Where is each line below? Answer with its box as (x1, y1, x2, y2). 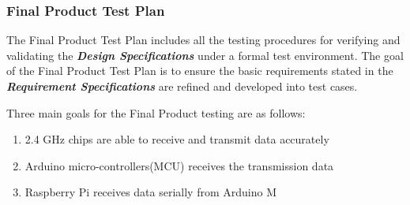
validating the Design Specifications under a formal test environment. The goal (6, 47, 404, 63)
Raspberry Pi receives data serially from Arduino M (24, 184, 277, 200)
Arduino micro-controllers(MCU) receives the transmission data (24, 157, 334, 173)
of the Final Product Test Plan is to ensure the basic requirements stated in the (6, 62, 393, 79)
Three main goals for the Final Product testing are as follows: (6, 104, 306, 121)
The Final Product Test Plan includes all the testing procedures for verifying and (6, 32, 401, 48)
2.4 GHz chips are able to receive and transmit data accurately (24, 131, 329, 147)
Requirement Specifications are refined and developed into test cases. (6, 78, 358, 94)
